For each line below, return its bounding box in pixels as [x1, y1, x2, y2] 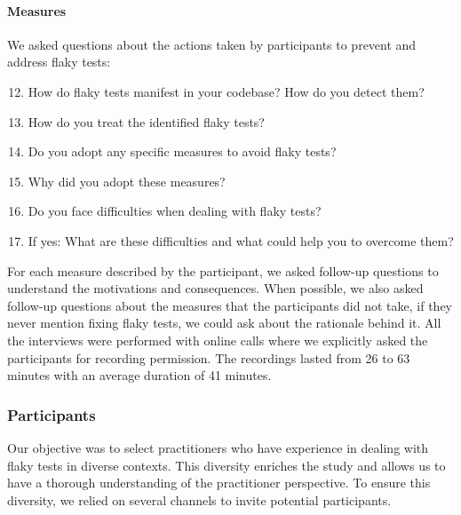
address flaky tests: [7, 52, 111, 71]
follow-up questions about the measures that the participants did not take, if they [7, 296, 452, 314]
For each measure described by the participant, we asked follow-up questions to [7, 261, 439, 280]
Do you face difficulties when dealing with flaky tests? [28, 202, 322, 220]
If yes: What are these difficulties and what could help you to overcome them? [28, 231, 454, 250]
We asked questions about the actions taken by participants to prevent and [7, 35, 417, 53]
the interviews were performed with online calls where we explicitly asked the [7, 330, 428, 349]
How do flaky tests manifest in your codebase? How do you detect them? [28, 82, 425, 100]
